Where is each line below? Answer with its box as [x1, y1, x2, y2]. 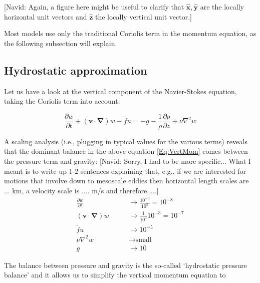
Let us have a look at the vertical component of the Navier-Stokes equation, [4, 86, 237, 96]
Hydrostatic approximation [4, 62, 147, 78]
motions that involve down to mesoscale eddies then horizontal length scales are [4, 175, 249, 186]
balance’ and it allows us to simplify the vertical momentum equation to [4, 269, 226, 280]
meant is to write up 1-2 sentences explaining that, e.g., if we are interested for [4, 165, 246, 176]
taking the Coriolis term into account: [4, 96, 120, 106]
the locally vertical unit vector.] [95, 11, 192, 22]
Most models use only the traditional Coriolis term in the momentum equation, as [4, 28, 256, 39]
